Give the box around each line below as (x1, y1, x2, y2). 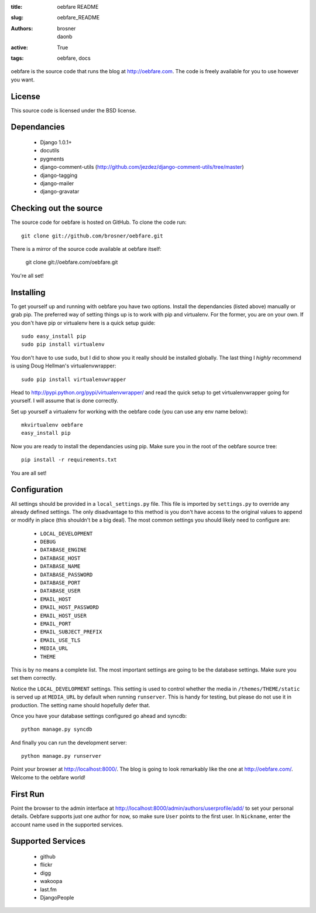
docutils (40, 147, 60, 154)
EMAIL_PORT (40, 621, 71, 627)
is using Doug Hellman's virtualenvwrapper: (11, 362, 116, 369)
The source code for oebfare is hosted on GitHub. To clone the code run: (11, 219, 187, 226)
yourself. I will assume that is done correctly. (11, 397, 119, 404)
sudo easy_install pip (21, 333, 87, 339)
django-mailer (40, 180, 74, 187)
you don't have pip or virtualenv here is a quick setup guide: (11, 319, 156, 326)
